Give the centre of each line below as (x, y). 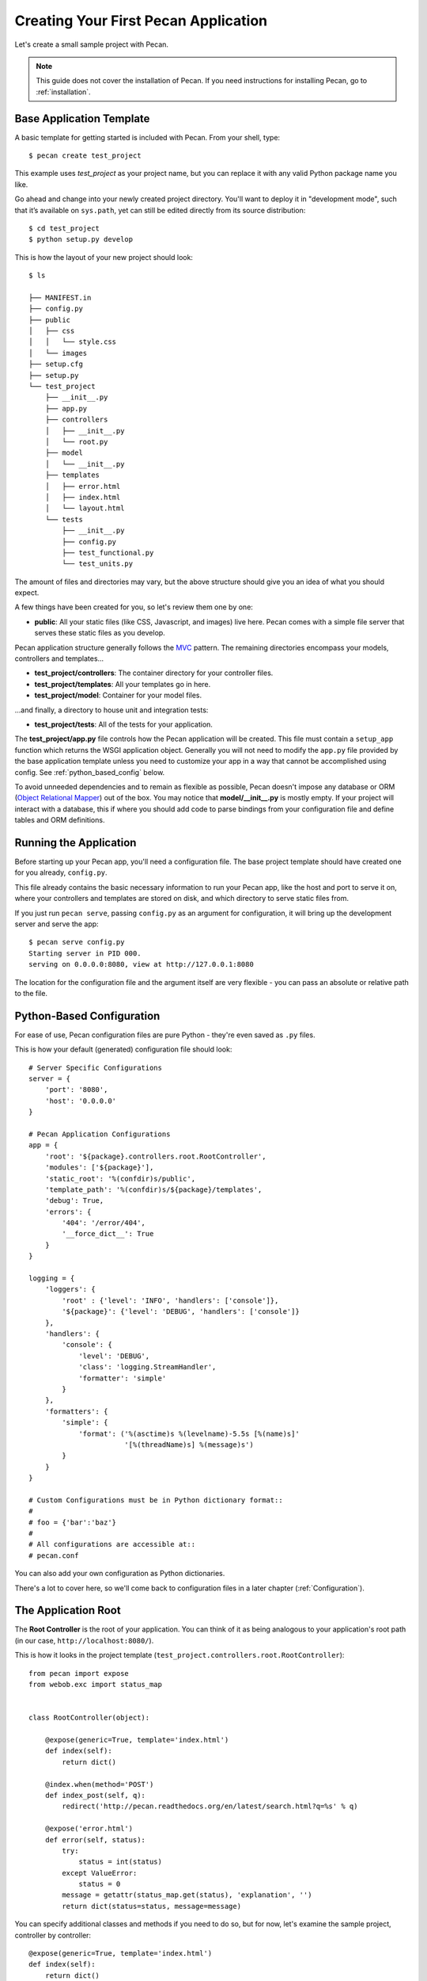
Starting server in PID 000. (85, 953)
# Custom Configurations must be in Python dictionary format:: (156, 1500)
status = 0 (100, 1884)
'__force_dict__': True (108, 1234)
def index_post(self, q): (95, 1795)
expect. (27, 593)
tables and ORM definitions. (60, 820)
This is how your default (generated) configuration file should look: (123, 1049)
